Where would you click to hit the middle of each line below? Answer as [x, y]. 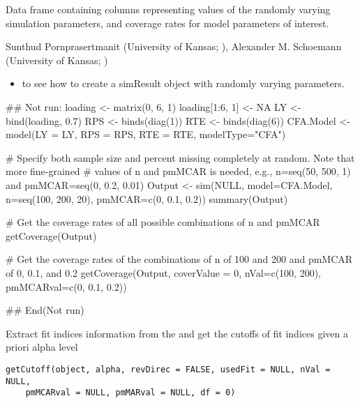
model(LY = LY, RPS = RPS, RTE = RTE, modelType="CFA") [146, 134]
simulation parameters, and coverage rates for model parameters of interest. [167, 23]
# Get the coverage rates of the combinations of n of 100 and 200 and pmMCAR [179, 259]
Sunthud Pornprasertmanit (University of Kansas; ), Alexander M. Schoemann [174, 46]
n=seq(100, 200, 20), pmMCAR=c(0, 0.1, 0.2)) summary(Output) [147, 198]
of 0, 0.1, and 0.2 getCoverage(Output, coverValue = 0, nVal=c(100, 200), [163, 272]
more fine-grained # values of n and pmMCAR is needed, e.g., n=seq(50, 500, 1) [178, 171]
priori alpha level [42, 347]
